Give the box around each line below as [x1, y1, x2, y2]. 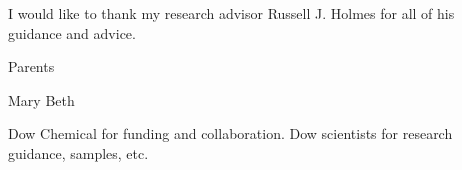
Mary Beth [8, 89, 75, 110]
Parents [8, 56, 55, 77]
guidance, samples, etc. [8, 142, 149, 163]
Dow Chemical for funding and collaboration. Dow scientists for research [8, 123, 453, 144]
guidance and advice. [8, 22, 136, 43]
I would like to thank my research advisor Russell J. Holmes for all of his [8, 3, 455, 23]
